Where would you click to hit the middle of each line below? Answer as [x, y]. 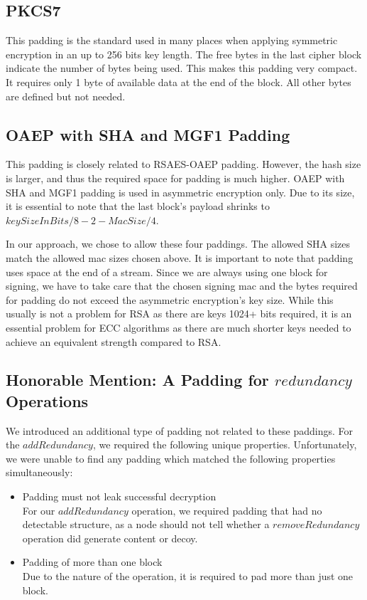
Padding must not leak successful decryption [119, 496]
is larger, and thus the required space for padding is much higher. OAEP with [175, 178]
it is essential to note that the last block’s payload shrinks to [138, 206]
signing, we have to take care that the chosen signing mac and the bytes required [182, 286]
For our [39, 510]
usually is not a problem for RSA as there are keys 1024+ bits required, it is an [179, 314]
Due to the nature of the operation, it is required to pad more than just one [188, 576]
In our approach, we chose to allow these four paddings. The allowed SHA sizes [178, 244]
